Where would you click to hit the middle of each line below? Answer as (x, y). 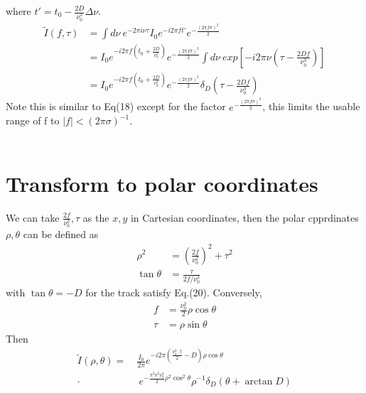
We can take (33, 217)
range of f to (33, 120)
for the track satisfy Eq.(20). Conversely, (174, 292)
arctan (259, 381)
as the (96, 217)
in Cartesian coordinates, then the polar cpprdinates (244, 217)
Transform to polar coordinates (162, 183)
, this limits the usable (311, 106)
